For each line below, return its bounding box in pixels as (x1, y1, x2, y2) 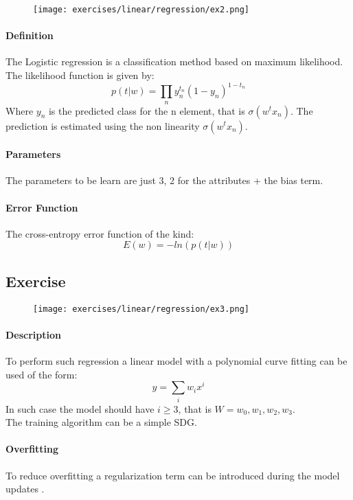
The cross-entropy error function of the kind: (5, 226, 194, 240)
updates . (5, 481, 45, 496)
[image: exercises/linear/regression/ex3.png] (33, 304, 249, 314)
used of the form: (5, 367, 78, 381)
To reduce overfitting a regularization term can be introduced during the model (5, 468, 340, 482)
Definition (5, 28, 54, 43)
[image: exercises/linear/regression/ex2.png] (33, 5, 249, 14)
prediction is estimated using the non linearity (5, 118, 200, 133)
